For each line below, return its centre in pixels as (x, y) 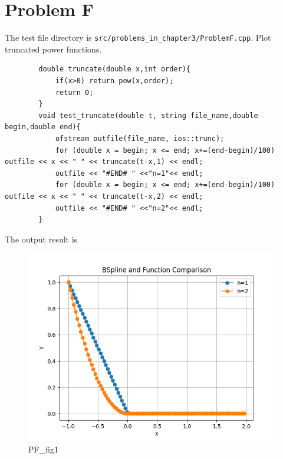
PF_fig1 (43, 449)
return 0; (74, 92)
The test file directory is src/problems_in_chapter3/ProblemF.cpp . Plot (138, 37)
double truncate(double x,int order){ (114, 69)
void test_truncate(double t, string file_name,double (148, 115)
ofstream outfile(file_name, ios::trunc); (140, 138)
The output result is (41, 239)
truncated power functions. (53, 49)
